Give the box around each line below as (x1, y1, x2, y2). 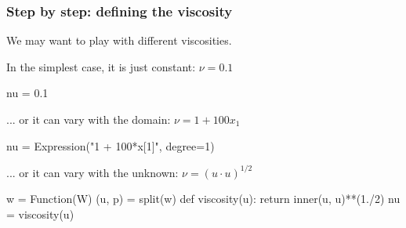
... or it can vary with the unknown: (6, 164, 179, 180)
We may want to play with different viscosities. (6, 32, 232, 49)
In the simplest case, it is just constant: (6, 58, 196, 74)
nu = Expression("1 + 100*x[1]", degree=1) (6, 137, 215, 154)
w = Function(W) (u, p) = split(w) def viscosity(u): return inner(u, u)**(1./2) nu (6, 190, 401, 207)
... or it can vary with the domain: (6, 111, 171, 127)
